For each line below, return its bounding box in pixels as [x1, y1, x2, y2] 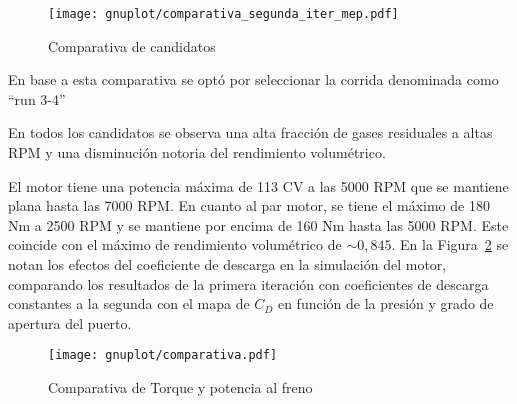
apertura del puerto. [8, 312, 132, 333]
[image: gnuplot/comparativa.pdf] [48, 348, 278, 363]
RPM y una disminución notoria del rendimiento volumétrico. [8, 142, 386, 163]
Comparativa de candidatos [48, 35, 216, 56]
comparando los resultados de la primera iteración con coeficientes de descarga [8, 273, 489, 294]
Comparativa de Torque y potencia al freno [48, 377, 313, 398]
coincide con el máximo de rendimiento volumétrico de [8, 234, 342, 255]
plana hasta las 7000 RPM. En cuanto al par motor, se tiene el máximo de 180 [8, 195, 490, 216]
